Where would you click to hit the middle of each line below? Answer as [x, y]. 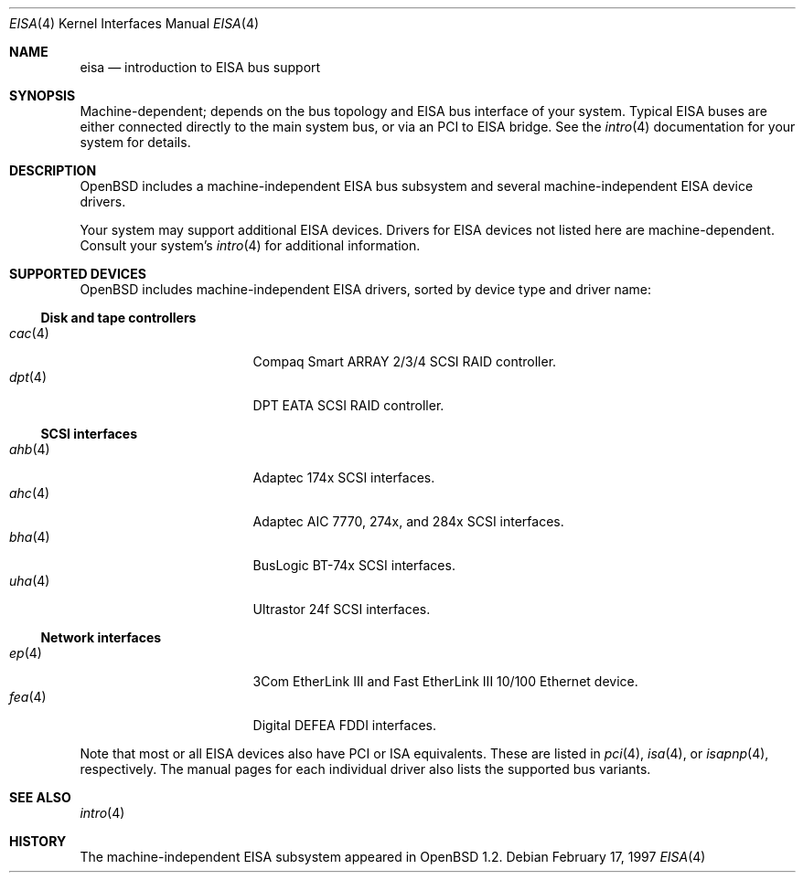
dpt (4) [28, 377]
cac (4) [29, 333]
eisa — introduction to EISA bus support [200, 67]
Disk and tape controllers [118, 318]
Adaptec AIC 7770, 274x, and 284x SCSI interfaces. [408, 521]
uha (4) [30, 581]
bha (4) [30, 537]
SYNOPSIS [43, 95]
